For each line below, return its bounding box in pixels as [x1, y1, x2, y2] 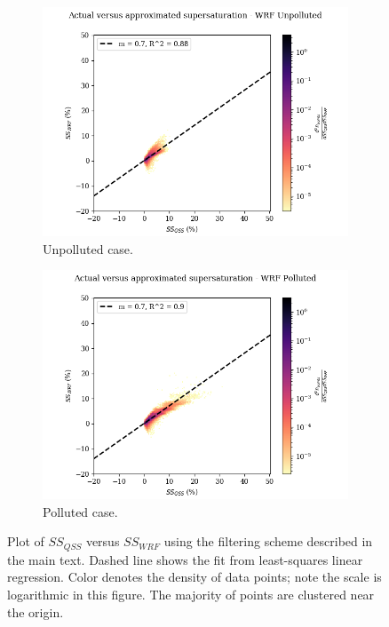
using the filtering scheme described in [163, 532, 373, 551]
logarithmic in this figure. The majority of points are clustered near [7, 585, 375, 604]
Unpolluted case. [43, 239, 133, 258]
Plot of [7, 532, 44, 551]
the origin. [7, 602, 64, 621]
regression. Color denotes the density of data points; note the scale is [7, 567, 382, 586]
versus [85, 532, 120, 551]
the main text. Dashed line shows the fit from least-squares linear [7, 550, 363, 568]
